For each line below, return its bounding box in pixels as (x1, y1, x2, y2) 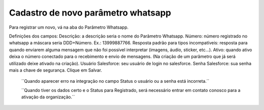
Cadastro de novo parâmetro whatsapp (9, 7, 171, 18)
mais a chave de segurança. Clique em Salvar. (9, 67, 102, 73)
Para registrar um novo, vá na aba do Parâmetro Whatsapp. (9, 24, 129, 30)
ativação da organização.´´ (21, 94, 75, 100)
